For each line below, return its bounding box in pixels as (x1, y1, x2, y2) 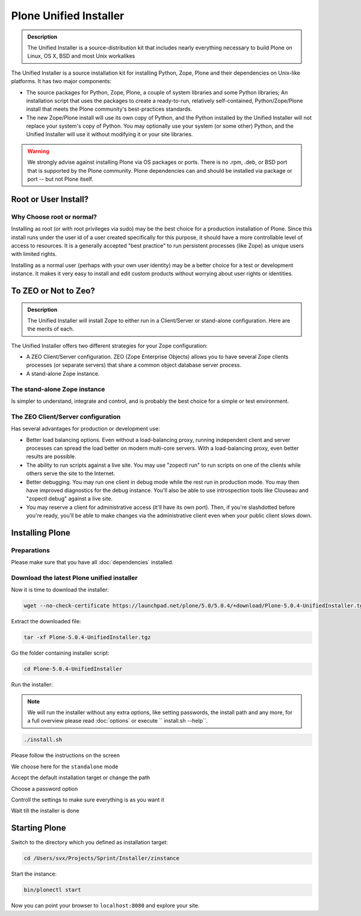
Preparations (11, 546, 51, 554)
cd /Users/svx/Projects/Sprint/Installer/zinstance (23, 855, 180, 862)
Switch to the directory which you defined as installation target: (11, 839, 168, 846)
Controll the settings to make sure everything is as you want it (11, 796, 165, 803)
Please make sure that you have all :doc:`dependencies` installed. (11, 559, 174, 566)
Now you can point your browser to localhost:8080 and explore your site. (11, 902, 200, 909)
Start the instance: (11, 870, 57, 877)
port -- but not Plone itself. (27, 175, 93, 183)
